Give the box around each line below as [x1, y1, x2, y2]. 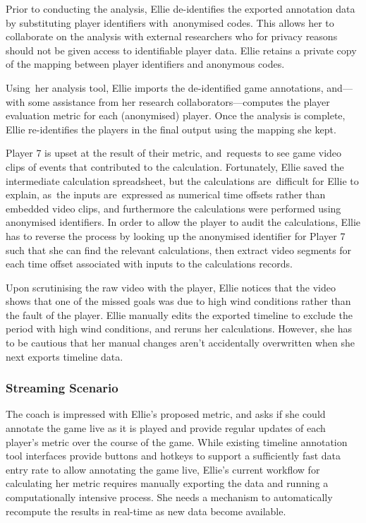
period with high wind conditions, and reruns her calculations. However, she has [6, 321, 353, 336]
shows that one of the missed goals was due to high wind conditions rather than [6, 294, 351, 308]
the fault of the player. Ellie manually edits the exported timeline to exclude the [6, 307, 353, 322]
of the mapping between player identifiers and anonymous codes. [6, 56, 285, 71]
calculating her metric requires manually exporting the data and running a [6, 476, 329, 491]
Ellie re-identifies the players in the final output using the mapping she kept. [6, 121, 336, 136]
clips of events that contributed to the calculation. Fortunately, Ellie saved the [6, 159, 344, 174]
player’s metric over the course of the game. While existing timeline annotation [6, 434, 348, 449]
